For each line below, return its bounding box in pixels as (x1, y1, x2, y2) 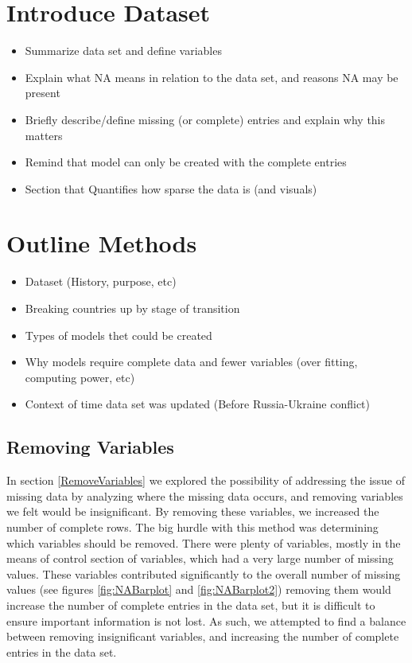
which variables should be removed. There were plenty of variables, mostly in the (6, 534, 401, 551)
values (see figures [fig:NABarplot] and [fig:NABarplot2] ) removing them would (6, 581, 391, 598)
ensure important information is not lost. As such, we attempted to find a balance (6, 612, 406, 629)
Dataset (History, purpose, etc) (25, 273, 177, 290)
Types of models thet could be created (25, 326, 212, 343)
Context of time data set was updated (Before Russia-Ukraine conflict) (25, 396, 370, 412)
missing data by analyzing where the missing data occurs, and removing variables (6, 487, 403, 504)
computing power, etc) (25, 369, 135, 385)
